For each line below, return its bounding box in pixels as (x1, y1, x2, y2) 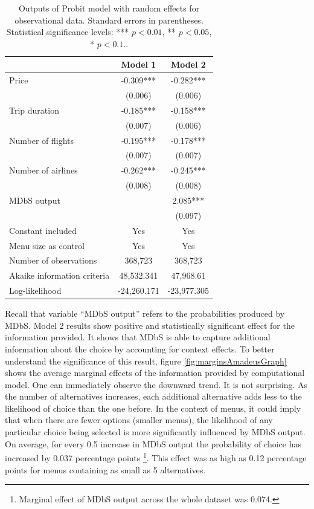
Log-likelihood (9, 284, 62, 297)
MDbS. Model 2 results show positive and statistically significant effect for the (5, 319, 295, 331)
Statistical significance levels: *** (6, 25, 129, 38)
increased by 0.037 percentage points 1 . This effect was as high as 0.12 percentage (5, 450, 307, 464)
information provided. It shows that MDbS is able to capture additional (5, 331, 271, 343)
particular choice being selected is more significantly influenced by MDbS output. (5, 426, 306, 438)
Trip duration (9, 103, 59, 116)
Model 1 (121, 58, 156, 71)
